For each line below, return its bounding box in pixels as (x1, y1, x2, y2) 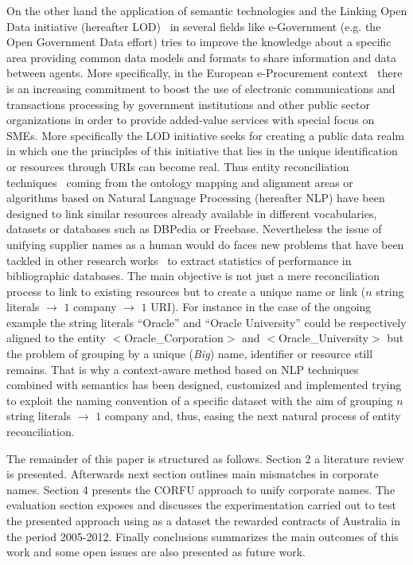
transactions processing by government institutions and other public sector (6, 95, 370, 112)
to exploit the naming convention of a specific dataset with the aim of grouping (6, 392, 393, 408)
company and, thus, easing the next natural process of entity (104, 407, 401, 424)
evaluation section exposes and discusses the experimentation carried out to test (6, 497, 396, 513)
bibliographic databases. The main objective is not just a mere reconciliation (6, 267, 380, 284)
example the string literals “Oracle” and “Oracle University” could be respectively (6, 314, 407, 330)
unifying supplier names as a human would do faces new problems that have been (6, 236, 404, 252)
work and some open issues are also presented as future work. (6, 544, 306, 560)
